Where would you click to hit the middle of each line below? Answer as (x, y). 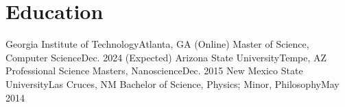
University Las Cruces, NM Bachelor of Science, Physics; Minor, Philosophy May (172, 83)
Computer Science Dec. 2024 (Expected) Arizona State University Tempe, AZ (166, 57)
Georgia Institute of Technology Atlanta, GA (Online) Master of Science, (157, 44)
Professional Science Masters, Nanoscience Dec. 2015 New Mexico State (154, 71)
